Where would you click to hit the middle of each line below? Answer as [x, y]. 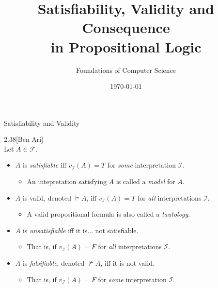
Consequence [126, 27]
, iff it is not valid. [127, 263]
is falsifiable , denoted [54, 263]
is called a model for [146, 181]
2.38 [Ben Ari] [24, 139]
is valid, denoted [47, 197]
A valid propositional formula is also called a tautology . [109, 214]
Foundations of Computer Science [126, 70]
